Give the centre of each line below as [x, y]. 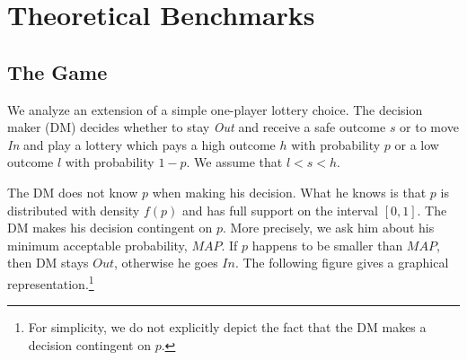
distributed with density [74, 210]
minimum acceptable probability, [97, 245]
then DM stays [48, 263]
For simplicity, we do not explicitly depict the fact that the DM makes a [227, 327]
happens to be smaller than [327, 245]
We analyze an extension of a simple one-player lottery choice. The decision [215, 109]
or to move [429, 127]
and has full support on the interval [280, 210]
